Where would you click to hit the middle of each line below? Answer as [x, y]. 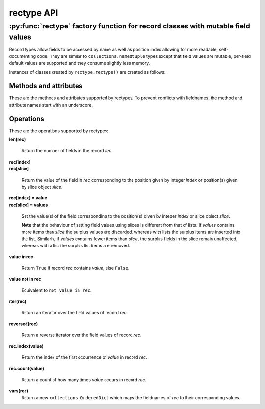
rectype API [34, 13]
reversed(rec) [24, 324]
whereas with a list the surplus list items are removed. [76, 245]
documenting [23, 56]
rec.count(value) [26, 368]
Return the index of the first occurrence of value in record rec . [84, 357]
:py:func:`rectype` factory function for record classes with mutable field [130, 26]
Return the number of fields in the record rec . [67, 151]
